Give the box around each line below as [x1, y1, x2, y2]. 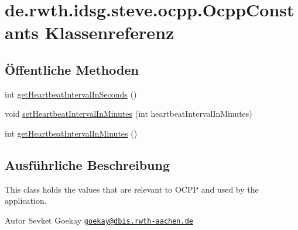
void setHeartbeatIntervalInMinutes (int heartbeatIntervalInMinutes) [5, 107, 252, 120]
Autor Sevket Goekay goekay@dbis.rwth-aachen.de [5, 214, 193, 226]
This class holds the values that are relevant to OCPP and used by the [5, 183, 259, 195]
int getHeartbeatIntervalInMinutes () [5, 127, 138, 139]
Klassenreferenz [44, 20, 174, 44]
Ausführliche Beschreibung [5, 155, 170, 173]
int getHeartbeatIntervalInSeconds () [5, 88, 137, 100]
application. [5, 194, 47, 207]
